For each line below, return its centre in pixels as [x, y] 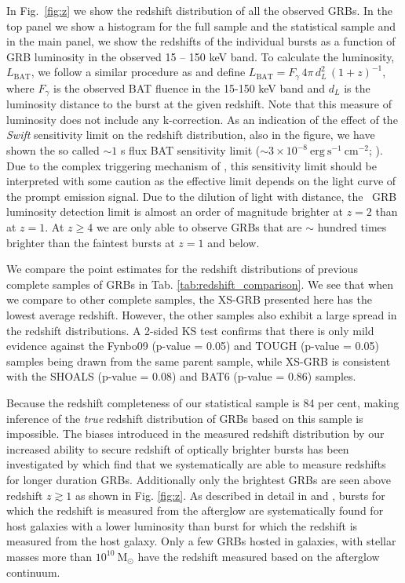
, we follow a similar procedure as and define [138, 72]
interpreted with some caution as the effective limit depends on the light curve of [201, 181]
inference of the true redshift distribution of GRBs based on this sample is [185, 418]
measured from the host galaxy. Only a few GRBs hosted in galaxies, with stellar [201, 541]
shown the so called [53, 150]
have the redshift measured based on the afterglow [259, 556]
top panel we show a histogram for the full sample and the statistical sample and [201, 26]
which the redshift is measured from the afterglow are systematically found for [195, 510]
